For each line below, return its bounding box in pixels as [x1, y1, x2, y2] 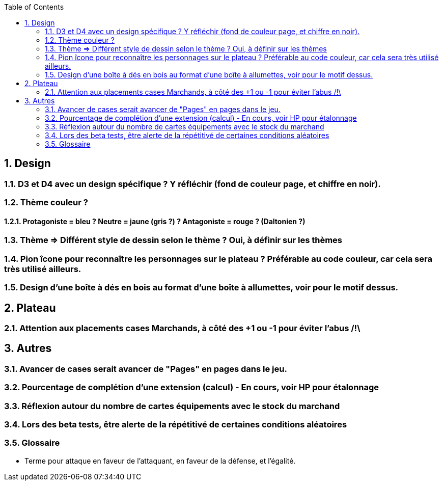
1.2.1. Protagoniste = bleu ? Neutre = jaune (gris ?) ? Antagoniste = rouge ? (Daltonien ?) [4, 217, 306, 226]
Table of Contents [4, 3, 64, 11]
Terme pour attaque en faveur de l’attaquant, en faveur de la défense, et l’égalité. [24, 456, 296, 465]
